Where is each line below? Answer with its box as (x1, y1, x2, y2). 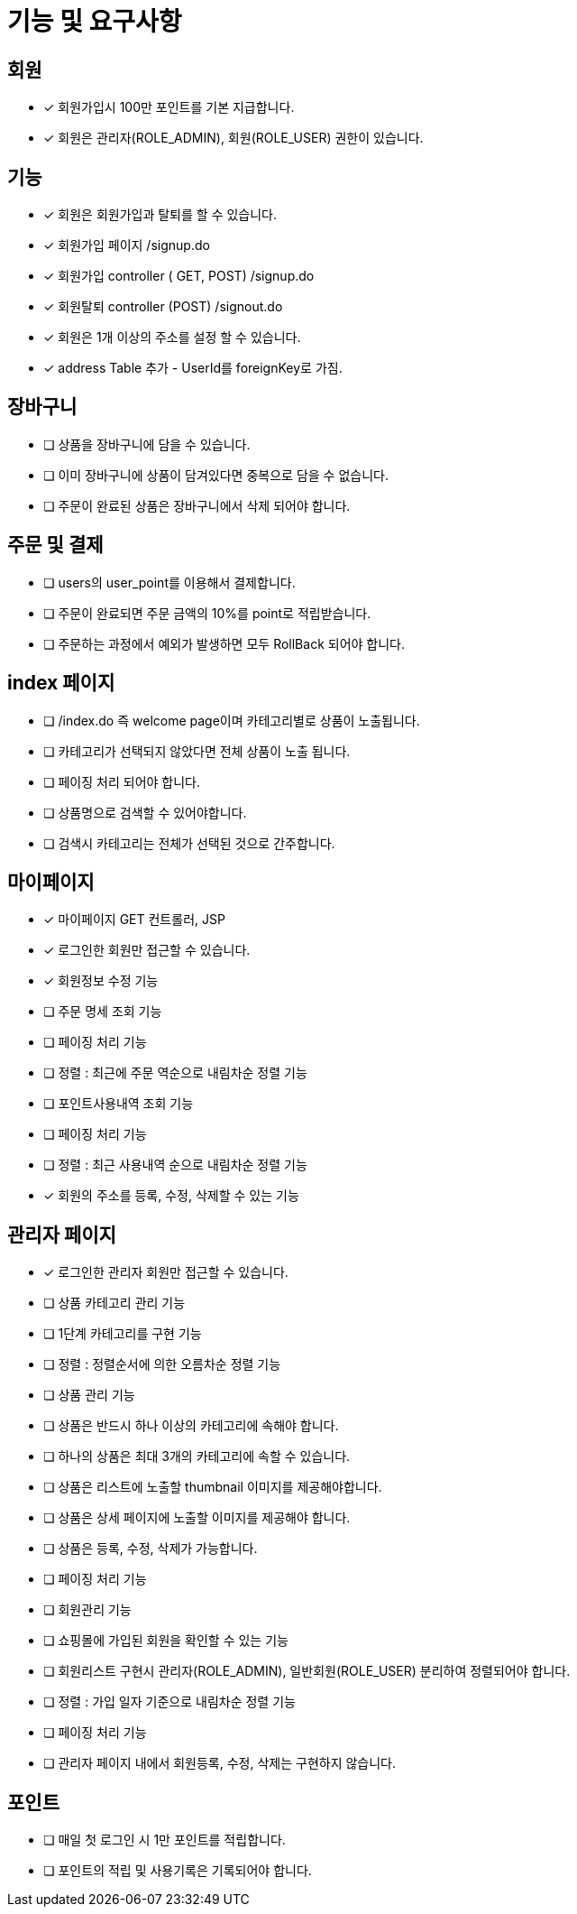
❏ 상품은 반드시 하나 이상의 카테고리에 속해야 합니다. (43, 1418, 339, 1434)
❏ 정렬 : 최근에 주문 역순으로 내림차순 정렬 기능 (43, 1065, 307, 1081)
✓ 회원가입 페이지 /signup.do (43, 237, 210, 254)
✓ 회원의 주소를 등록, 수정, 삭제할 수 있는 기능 (43, 1188, 299, 1204)
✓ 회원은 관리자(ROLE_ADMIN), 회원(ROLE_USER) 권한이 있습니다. (43, 130, 424, 146)
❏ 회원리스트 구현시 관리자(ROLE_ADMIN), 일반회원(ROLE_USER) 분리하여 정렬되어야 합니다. (43, 1663, 571, 1679)
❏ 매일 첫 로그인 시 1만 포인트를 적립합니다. (43, 1832, 286, 1848)
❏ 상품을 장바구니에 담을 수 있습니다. (43, 436, 251, 452)
